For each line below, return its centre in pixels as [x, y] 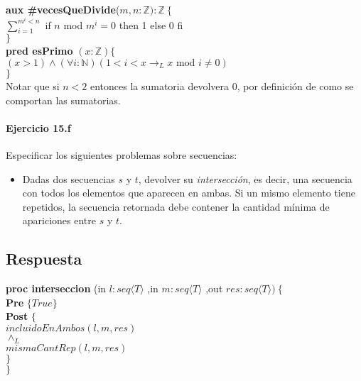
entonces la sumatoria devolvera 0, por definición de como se [222, 86]
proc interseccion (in [56, 288]
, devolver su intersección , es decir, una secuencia [245, 178]
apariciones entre [59, 220]
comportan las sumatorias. [63, 100]
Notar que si [33, 86]
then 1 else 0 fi [151, 24]
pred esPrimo [39, 51]
